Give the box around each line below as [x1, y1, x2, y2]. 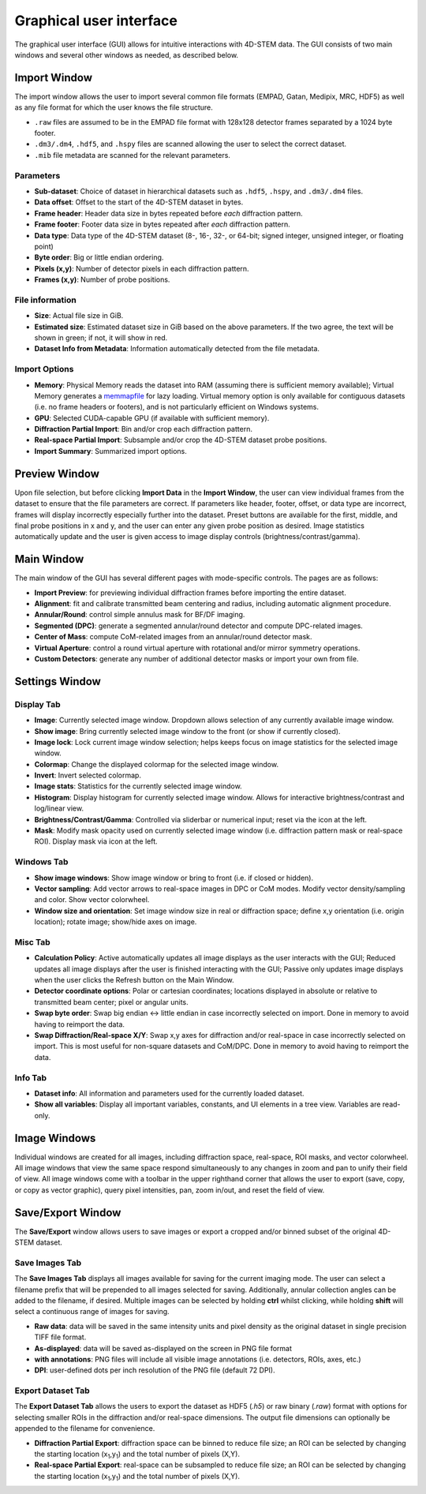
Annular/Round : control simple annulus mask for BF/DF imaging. [34, 610, 245, 620]
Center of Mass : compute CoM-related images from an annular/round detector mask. [34, 632, 312, 642]
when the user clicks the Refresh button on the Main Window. [34, 975, 234, 985]
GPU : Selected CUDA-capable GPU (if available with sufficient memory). [34, 413, 270, 422]
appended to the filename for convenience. [14, 1424, 155, 1433]
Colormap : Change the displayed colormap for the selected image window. [34, 759, 279, 769]
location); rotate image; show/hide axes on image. [34, 917, 197, 927]
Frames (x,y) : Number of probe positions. [34, 275, 170, 284]
